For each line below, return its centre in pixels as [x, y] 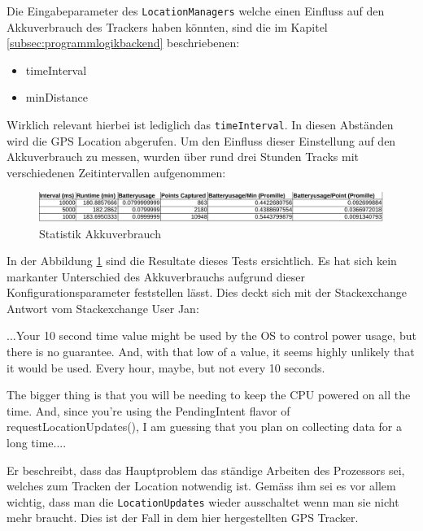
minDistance [57, 97]
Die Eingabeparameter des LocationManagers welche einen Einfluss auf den [196, 11]
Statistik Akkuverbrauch [100, 233]
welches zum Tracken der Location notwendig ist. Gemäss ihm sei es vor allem [201, 486]
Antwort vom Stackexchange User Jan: [103, 308]
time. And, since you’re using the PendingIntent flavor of [148, 410]
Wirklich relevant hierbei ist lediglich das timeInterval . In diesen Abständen [200, 125]
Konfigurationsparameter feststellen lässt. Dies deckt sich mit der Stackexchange [207, 292]
